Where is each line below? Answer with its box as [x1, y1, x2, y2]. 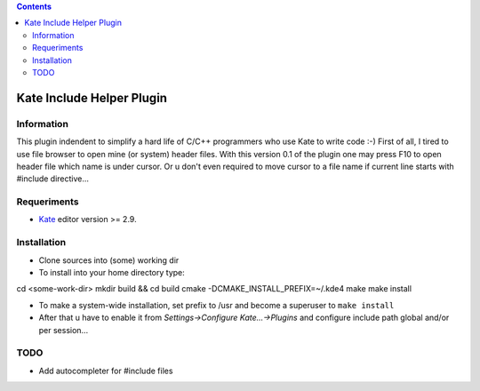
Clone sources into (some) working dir [38, 254, 180, 266]
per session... [38, 324, 89, 335]
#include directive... [16, 173, 89, 184]
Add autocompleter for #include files [38, 365, 173, 376]
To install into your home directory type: [38, 267, 186, 277]
